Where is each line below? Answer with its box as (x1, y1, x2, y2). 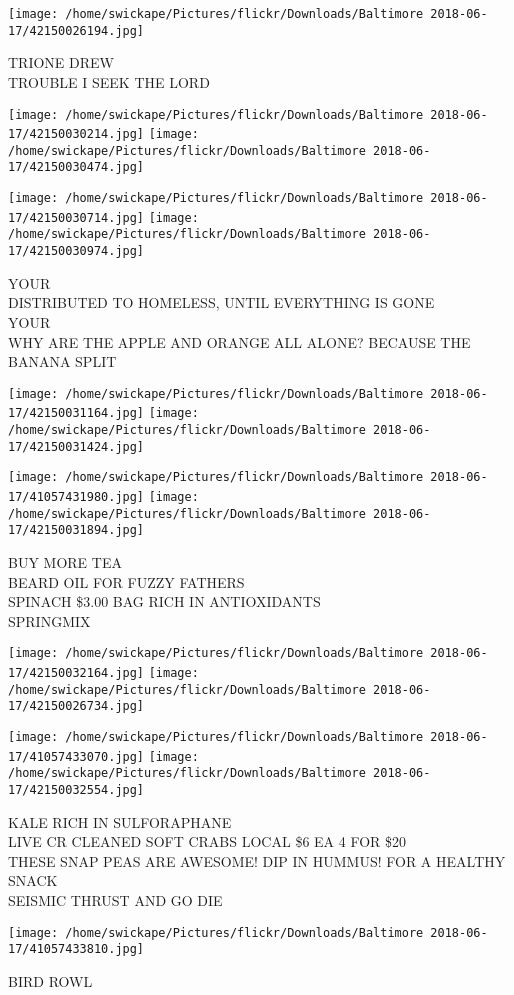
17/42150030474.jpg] (8, 160, 145, 175)
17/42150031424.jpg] (8, 439, 145, 454)
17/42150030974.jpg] (8, 244, 145, 259)
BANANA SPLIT (8, 351, 117, 372)
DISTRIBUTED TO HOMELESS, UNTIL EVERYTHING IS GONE (8, 292, 435, 313)
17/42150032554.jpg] (8, 782, 145, 797)
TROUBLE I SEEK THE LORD (8, 71, 210, 92)
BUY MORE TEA (8, 551, 122, 572)
